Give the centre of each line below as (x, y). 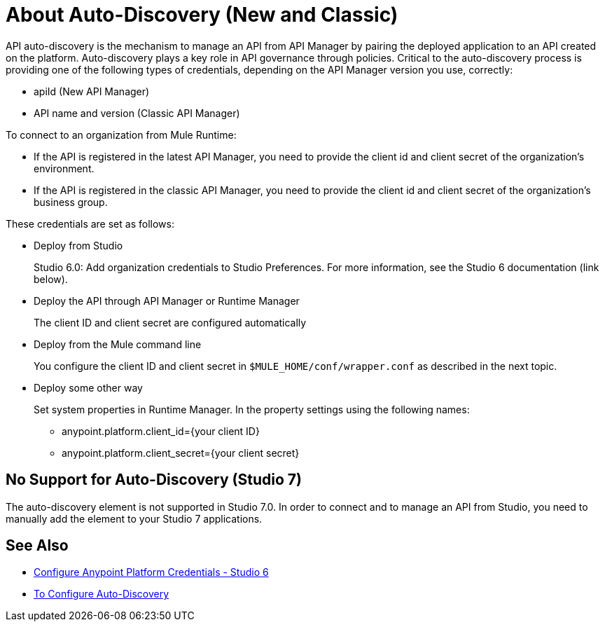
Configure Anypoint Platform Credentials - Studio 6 (151, 572)
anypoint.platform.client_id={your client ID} (161, 431)
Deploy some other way (88, 387)
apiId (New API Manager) (92, 91)
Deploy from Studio (78, 245)
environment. (64, 168)
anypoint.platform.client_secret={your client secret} (181, 453)
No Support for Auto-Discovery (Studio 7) (154, 480)
